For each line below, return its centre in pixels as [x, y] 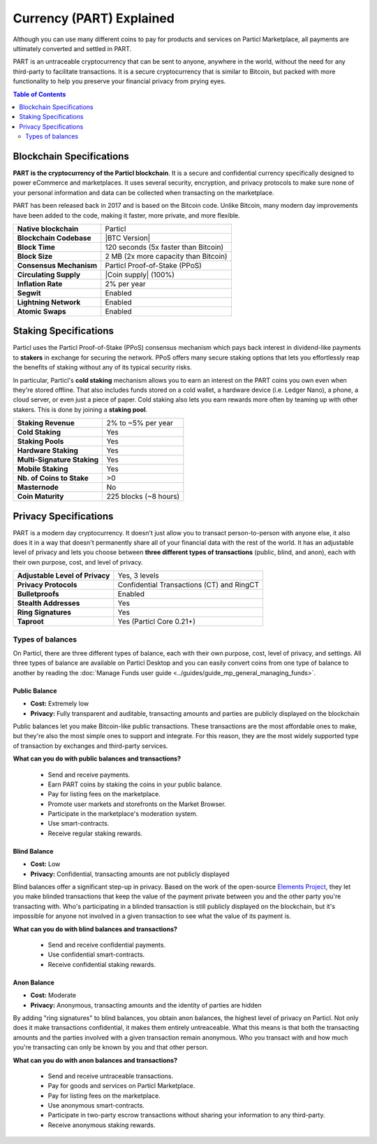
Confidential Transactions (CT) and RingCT [188, 585]
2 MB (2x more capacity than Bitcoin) [166, 256]
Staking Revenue [46, 423]
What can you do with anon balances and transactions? [95, 1060]
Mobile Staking [43, 469]
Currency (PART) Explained [94, 18]
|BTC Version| [128, 238]
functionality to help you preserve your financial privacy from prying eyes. [119, 81]
